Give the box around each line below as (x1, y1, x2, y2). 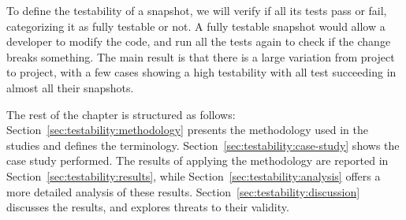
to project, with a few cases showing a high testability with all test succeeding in (6, 64, 397, 80)
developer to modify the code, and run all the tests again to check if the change (6, 33, 391, 50)
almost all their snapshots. (6, 79, 134, 95)
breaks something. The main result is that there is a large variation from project (6, 48, 395, 65)
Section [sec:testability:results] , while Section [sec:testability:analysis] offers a (6, 167, 381, 184)
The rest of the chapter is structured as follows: (6, 106, 236, 122)
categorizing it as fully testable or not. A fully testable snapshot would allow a (6, 17, 386, 34)
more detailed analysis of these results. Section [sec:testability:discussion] (6, 183, 360, 199)
